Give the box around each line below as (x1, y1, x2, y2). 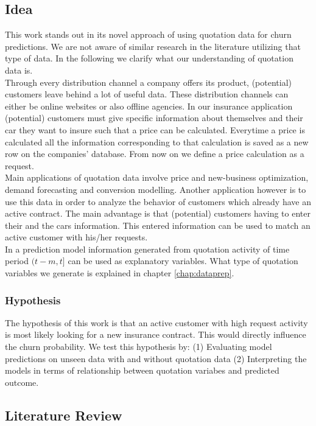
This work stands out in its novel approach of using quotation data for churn (5, 28, 292, 41)
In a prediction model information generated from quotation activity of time (5, 242, 290, 255)
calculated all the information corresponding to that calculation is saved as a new (5, 135, 309, 148)
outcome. (5, 375, 39, 388)
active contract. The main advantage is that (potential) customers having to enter (5, 207, 311, 220)
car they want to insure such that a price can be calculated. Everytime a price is (5, 123, 305, 136)
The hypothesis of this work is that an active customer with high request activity (5, 316, 308, 329)
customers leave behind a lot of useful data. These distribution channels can (5, 88, 289, 100)
